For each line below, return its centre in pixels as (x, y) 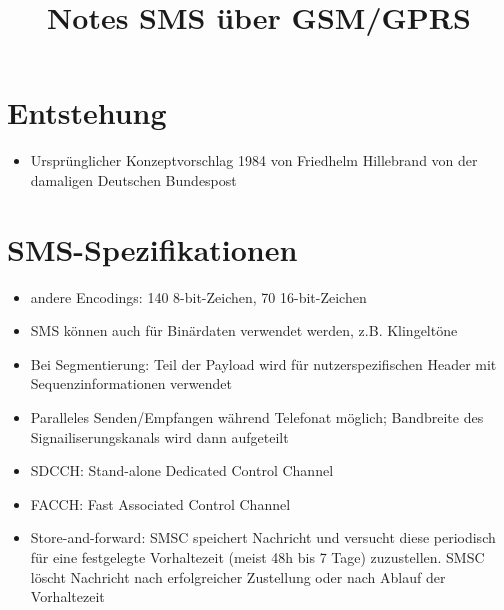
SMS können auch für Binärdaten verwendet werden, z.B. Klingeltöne (244, 330)
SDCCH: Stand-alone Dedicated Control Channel (182, 470)
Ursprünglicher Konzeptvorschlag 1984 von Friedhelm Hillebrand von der (254, 160)
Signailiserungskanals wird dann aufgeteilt (159, 436)
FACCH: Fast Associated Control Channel (160, 503)
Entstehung (87, 112)
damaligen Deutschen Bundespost (133, 179)
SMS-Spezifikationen (152, 248)
